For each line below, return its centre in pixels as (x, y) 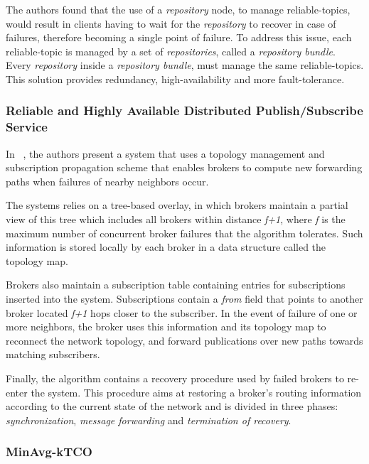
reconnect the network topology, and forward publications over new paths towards (184, 340)
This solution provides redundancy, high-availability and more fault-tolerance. (175, 79)
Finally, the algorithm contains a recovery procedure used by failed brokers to (175, 378)
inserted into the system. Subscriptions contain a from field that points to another (184, 299)
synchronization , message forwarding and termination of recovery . (149, 420)
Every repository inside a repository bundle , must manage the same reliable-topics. (185, 65)
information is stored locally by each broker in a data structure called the (166, 247)
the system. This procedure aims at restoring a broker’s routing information (196, 392)
